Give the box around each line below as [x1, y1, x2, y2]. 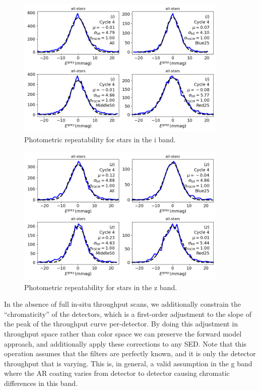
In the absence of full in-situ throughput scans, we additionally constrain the [4, 299, 241, 309]
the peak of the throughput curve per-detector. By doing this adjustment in [4, 318, 238, 329]
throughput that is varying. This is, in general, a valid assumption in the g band [4, 358, 252, 368]
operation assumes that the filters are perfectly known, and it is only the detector [4, 348, 256, 359]
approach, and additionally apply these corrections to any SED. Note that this [4, 338, 247, 349]
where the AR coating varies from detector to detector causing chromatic [4, 368, 230, 378]
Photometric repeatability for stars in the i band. [24, 134, 176, 144]
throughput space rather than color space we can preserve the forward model [4, 328, 242, 339]
